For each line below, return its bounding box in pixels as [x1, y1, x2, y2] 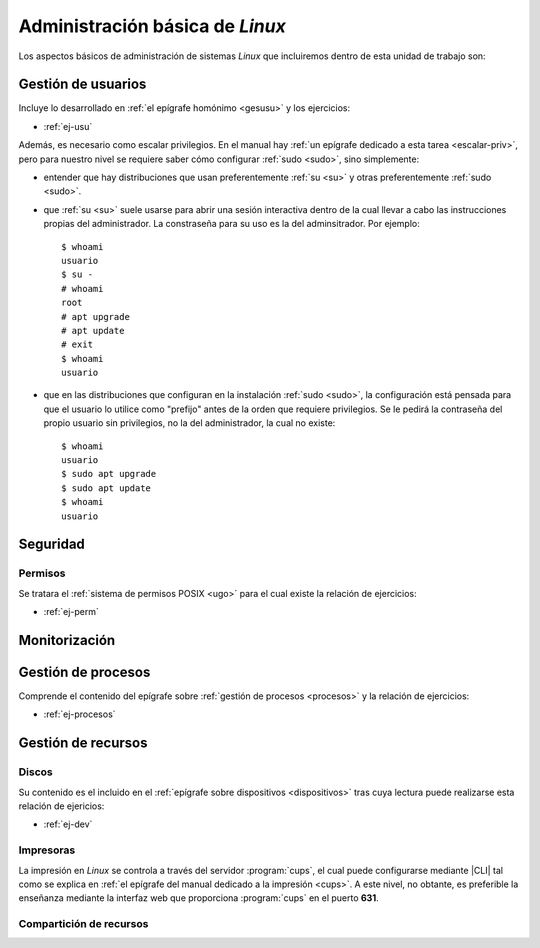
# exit [61, 339, 94, 350]
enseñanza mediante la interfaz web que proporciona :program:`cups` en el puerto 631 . [18, 892, 379, 904]
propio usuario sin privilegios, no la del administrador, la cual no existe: [43, 417, 336, 429]
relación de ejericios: [18, 800, 105, 812]
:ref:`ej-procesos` [43, 708, 116, 720]
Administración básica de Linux [18, 15, 287, 37]
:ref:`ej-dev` [43, 818, 93, 830]
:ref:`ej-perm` [43, 606, 99, 618]
